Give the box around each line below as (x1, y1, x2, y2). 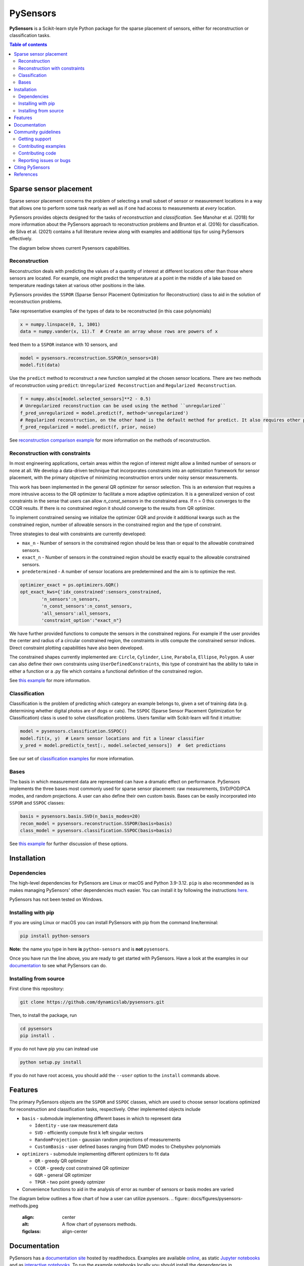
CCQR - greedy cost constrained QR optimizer (34, 1165, 130, 1171)
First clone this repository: (9, 985, 64, 992)
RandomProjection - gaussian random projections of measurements (34, 1137, 181, 1143)
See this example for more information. (9, 678, 91, 684)
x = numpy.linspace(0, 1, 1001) (20, 322, 101, 327)
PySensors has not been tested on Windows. (9, 896, 103, 902)
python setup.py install (20, 1059, 82, 1065)
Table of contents (9, 42, 48, 48)
